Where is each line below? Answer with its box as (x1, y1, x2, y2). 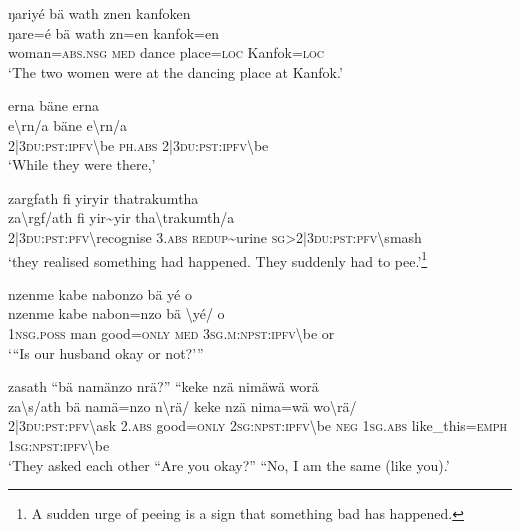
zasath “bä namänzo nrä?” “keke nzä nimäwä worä (8, 376, 319, 397)
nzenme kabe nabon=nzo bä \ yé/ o (8, 303, 225, 324)
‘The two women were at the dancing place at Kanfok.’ (8, 61, 343, 82)
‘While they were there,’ (8, 154, 156, 175)
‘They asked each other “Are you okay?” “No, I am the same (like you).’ (8, 454, 450, 475)
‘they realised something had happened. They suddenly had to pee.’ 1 (8, 247, 428, 271)
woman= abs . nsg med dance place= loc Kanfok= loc (8, 42, 325, 63)
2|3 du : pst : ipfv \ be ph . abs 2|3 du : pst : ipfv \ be (8, 134, 269, 155)
